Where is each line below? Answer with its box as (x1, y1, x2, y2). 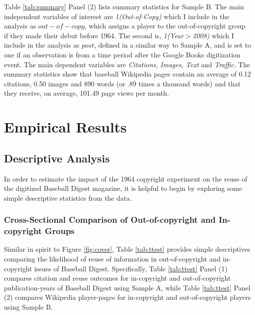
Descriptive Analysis (4, 150, 110, 165)
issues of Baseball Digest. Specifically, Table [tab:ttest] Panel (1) (34, 263, 228, 273)
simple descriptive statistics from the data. (4, 192, 132, 203)
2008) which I (193, 30, 234, 40)
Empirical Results (4, 117, 127, 137)
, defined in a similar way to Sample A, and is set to (94, 40, 251, 50)
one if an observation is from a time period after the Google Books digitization (4, 49, 241, 59)
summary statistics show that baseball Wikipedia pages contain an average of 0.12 (4, 69, 251, 79)
